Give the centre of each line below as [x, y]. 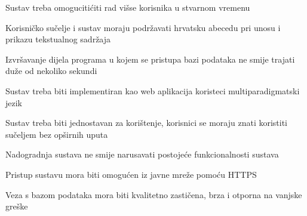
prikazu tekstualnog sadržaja [58, 39]
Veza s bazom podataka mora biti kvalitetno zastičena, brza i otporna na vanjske [154, 194]
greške [17, 206]
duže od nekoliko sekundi [51, 71]
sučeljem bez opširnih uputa [57, 134]
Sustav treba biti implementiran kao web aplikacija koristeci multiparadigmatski [153, 90]
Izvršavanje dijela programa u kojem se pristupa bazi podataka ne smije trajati [150, 59]
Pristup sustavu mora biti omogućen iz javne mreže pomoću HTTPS [131, 174]
